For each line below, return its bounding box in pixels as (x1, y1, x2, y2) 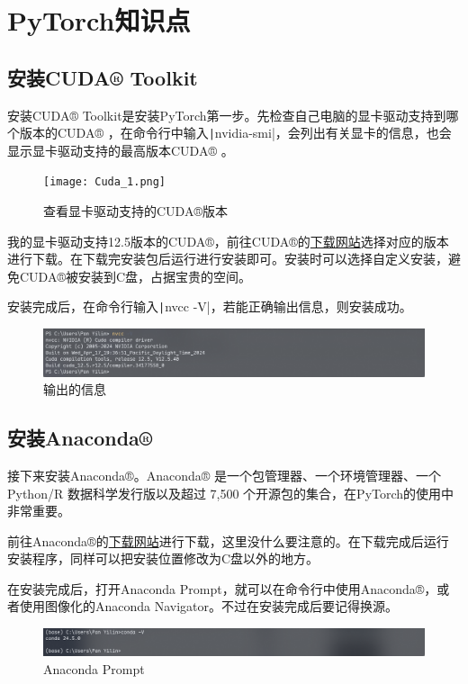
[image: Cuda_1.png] (43, 175, 166, 189)
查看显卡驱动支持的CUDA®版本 (43, 202, 228, 220)
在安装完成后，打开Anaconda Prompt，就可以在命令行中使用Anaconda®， (7, 579, 437, 598)
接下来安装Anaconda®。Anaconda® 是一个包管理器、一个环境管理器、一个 (7, 465, 441, 484)
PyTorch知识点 (7, 2, 191, 39)
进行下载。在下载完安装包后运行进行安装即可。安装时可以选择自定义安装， (7, 249, 448, 268)
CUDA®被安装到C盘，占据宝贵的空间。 (19, 266, 252, 285)
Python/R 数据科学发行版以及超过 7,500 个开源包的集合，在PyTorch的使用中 (7, 483, 454, 502)
